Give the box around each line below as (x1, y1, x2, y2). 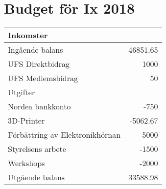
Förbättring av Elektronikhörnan (8, 129, 121, 141)
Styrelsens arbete (8, 143, 66, 155)
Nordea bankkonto (8, 101, 71, 112)
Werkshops (8, 157, 45, 169)
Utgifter (8, 86, 35, 98)
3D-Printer (8, 115, 45, 126)
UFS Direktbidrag (8, 58, 70, 70)
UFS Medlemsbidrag (8, 72, 78, 84)
